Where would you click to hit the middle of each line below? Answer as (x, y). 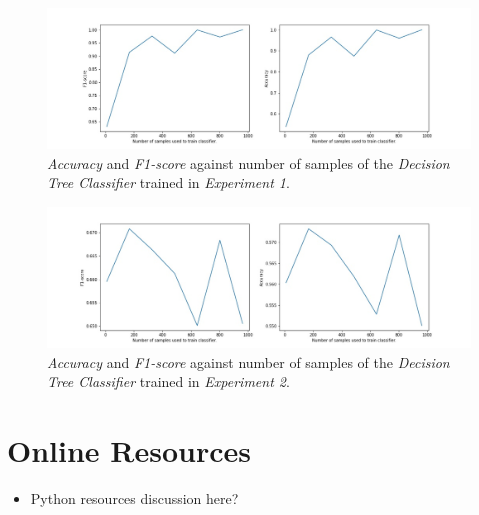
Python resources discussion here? (134, 498)
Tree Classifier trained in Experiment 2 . (168, 381)
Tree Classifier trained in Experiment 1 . (168, 182)
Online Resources (129, 450)
